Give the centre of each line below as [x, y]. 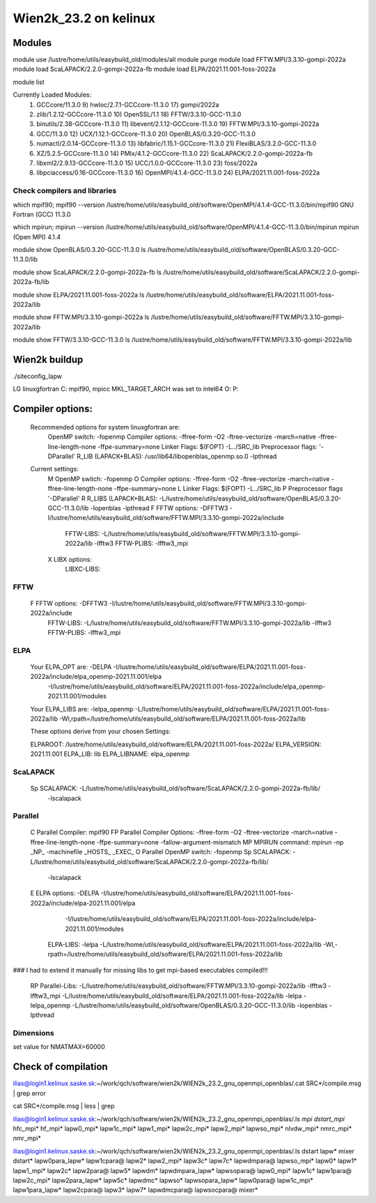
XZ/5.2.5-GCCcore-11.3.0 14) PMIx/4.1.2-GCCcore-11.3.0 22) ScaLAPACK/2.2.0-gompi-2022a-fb [175, 153]
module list [29, 82]
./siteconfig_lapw [38, 377]
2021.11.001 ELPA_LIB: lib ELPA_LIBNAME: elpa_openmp [110, 754]
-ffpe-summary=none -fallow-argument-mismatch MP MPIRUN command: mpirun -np [220, 842]
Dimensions [34, 1033]
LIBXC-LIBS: [83, 569]
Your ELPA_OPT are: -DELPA [71, 667]
